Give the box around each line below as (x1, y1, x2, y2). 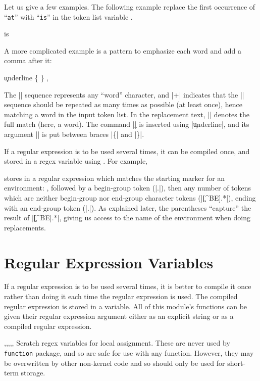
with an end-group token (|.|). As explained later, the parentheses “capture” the (4, 202, 251, 213)
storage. (21, 367, 45, 378)
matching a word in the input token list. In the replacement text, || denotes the (4, 109, 249, 119)
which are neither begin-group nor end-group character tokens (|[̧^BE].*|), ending (4, 192, 256, 203)
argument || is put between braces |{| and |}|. (4, 129, 144, 139)
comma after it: (4, 55, 52, 66)
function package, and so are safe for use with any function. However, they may (4, 348, 254, 358)
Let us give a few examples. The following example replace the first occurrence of (4, 2, 255, 12)
